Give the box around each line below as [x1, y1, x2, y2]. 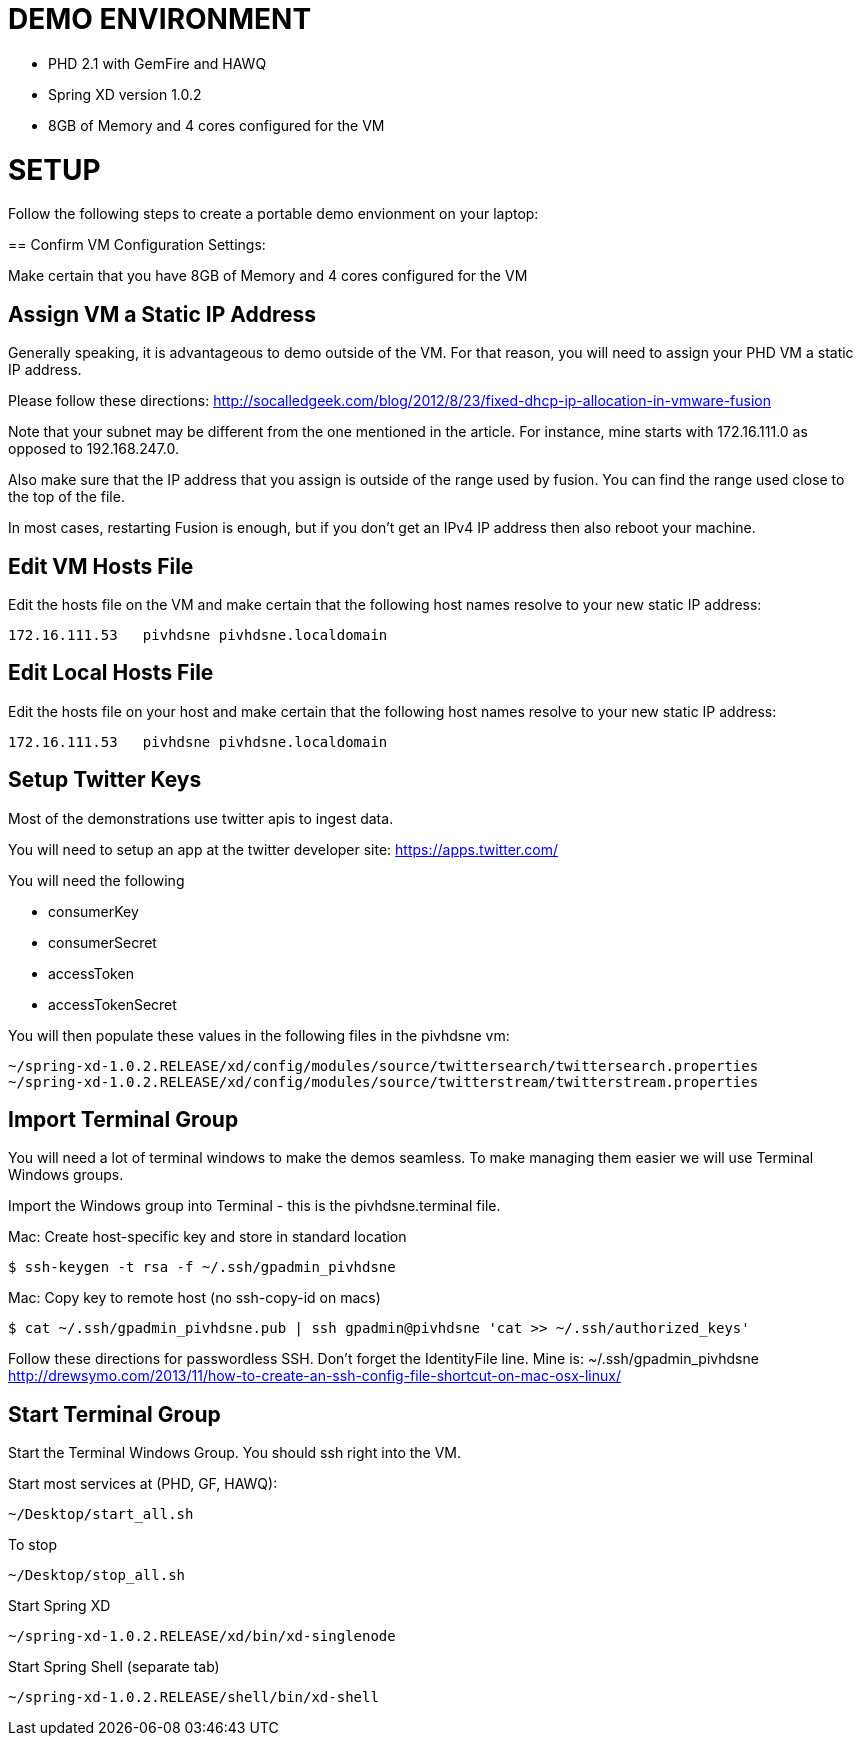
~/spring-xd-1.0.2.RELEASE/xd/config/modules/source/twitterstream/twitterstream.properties [8, 1073, 759, 1090]
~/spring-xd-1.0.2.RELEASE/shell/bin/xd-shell [8, 1689, 379, 1706]
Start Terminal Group [8, 1401, 221, 1427]
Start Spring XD [8, 1597, 111, 1615]
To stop [8, 1536, 58, 1554]
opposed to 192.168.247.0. [8, 440, 179, 458]
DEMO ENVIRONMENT [8, 2, 312, 36]
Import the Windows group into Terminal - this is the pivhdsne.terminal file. [8, 1197, 501, 1215]
